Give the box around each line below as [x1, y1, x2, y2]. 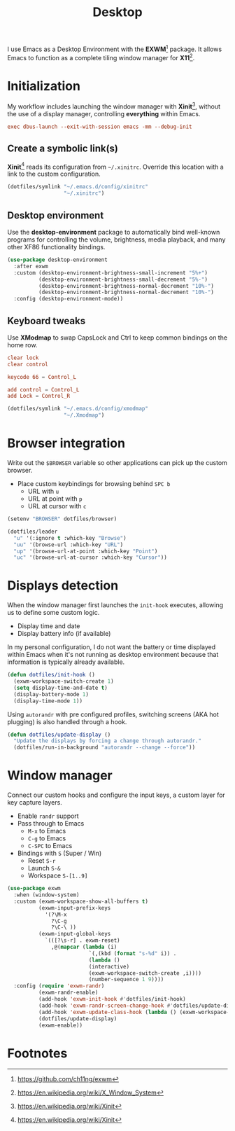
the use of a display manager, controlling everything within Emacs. [7, 110, 201, 118]
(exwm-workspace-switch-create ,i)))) [88, 969, 201, 977]
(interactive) [88, 963, 130, 970]
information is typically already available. [7, 658, 125, 666]
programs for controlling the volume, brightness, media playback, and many [7, 235, 226, 244]
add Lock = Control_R [7, 393, 71, 400]
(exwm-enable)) [38, 1022, 83, 1029]
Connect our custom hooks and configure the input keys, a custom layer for [7, 791, 225, 799]
